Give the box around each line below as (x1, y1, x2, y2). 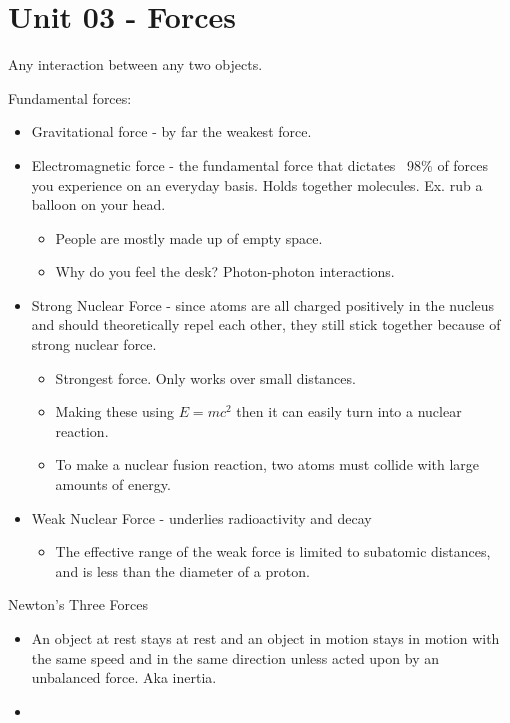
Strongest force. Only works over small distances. (55, 367, 356, 388)
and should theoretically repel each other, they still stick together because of (31, 314, 501, 335)
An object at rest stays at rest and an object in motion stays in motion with (31, 628, 500, 648)
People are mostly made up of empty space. (55, 227, 323, 248)
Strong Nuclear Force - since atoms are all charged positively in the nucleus (31, 294, 495, 315)
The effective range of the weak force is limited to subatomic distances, (55, 541, 491, 562)
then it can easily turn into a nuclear (236, 401, 462, 422)
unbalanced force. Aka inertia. (31, 667, 217, 688)
